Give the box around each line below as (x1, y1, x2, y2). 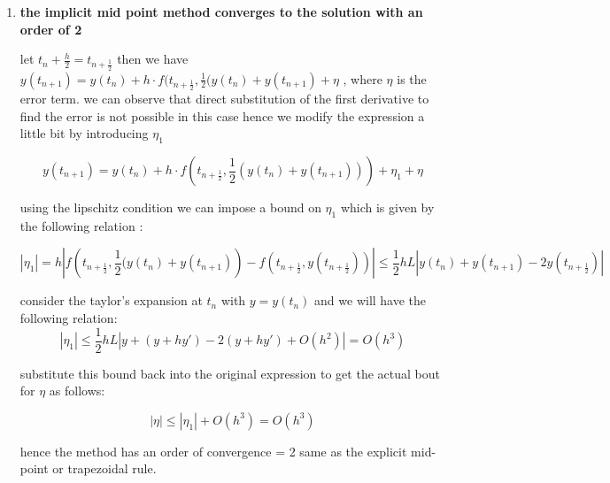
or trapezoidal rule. (52, 459, 157, 478)
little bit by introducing (19, 124, 149, 142)
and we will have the (314, 291, 427, 310)
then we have (117, 50, 189, 68)
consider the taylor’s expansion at (19, 291, 203, 310)
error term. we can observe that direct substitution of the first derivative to (19, 89, 429, 108)
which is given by (340, 198, 435, 217)
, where (343, 69, 382, 88)
